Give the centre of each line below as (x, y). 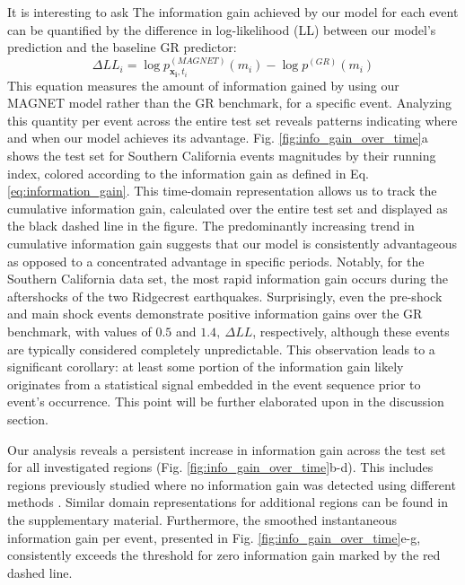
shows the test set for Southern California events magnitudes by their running (222, 156)
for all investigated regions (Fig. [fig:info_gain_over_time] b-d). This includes (220, 467)
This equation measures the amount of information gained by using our (203, 85)
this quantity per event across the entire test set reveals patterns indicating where (232, 120)
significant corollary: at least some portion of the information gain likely (206, 367)
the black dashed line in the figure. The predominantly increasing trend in (211, 226)
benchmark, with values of (79, 331)
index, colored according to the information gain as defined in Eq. (188, 173)
